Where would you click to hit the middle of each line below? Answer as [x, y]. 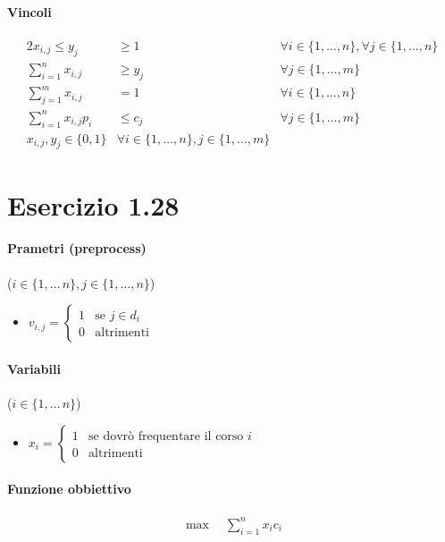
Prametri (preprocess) [77, 248]
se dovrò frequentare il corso [166, 436]
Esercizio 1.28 [93, 204]
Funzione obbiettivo [69, 489]
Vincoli [29, 11]
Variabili [34, 368]
